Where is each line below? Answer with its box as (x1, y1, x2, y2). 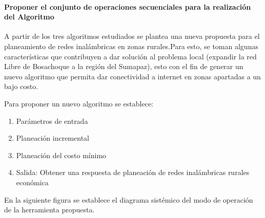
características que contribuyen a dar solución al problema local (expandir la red (4, 51, 257, 61)
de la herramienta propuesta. (4, 204, 95, 215)
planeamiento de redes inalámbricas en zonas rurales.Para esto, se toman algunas (4, 40, 258, 51)
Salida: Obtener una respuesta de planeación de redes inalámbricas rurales (16, 167, 250, 178)
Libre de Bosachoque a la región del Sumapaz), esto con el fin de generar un (4, 61, 243, 72)
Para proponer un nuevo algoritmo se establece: (4, 98, 154, 108)
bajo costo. (4, 81, 38, 92)
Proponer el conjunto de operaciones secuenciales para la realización (4, 1, 251, 12)
